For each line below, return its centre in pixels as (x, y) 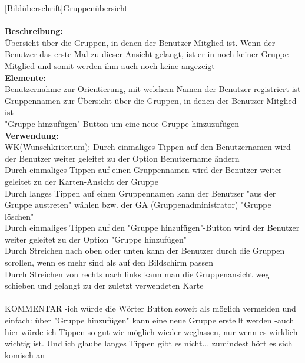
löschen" (19, 216)
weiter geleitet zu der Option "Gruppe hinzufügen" (96, 239)
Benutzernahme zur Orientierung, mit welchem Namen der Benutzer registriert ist (153, 89)
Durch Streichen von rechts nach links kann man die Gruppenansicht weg (137, 274)
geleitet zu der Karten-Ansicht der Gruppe (82, 181)
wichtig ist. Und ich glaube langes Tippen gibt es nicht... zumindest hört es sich (149, 343)
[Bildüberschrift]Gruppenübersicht (66, 8)
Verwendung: (32, 135)
